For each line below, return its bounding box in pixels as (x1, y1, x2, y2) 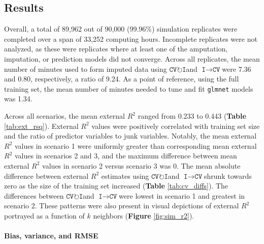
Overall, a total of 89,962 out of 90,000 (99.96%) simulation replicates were (4, 23, 238, 34)
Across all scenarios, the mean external (4, 111, 125, 121)
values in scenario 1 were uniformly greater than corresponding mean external (14, 140, 257, 151)
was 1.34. (4, 93, 32, 104)
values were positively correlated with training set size (91, 120, 260, 131)
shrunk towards (204, 170, 252, 181)
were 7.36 (222, 63, 251, 74)
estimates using (101, 170, 149, 181)
